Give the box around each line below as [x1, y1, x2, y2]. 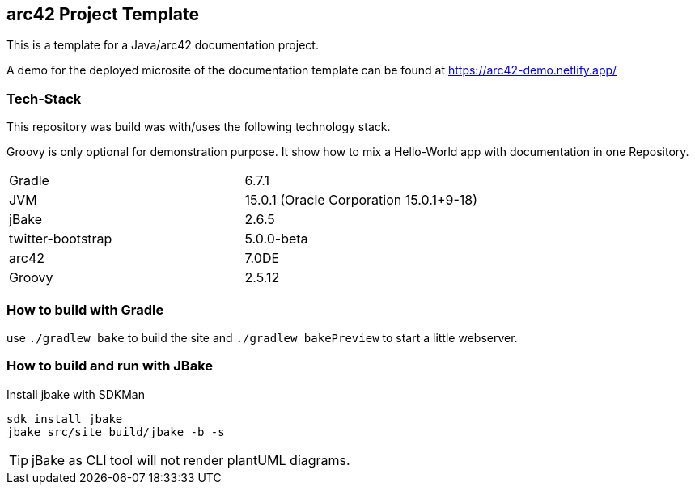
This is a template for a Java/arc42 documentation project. [6, 38, 319, 53]
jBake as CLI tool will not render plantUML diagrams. [32, 451, 350, 468]
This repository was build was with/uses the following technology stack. [6, 120, 391, 134]
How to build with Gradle [6, 301, 164, 318]
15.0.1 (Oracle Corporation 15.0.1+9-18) [244, 192, 478, 209]
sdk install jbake [6, 412, 123, 425]
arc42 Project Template [6, 4, 199, 24]
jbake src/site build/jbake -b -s [6, 425, 225, 438]
